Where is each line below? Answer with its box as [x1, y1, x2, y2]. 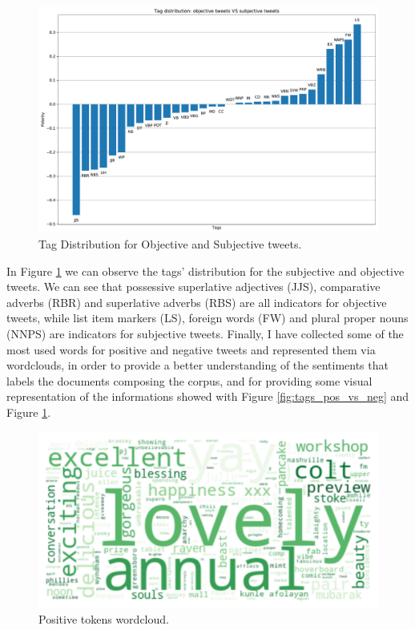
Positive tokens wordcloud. [38, 611, 169, 628]
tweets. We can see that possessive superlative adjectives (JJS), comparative [6, 278, 381, 295]
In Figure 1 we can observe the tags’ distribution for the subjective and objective [6, 262, 405, 279]
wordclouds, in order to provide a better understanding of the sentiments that [6, 357, 389, 374]
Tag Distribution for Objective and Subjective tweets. [38, 235, 302, 252]
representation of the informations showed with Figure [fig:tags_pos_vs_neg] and [6, 388, 409, 405]
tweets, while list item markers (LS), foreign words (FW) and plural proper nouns [6, 309, 409, 326]
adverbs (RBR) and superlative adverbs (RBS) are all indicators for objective [6, 293, 387, 310]
